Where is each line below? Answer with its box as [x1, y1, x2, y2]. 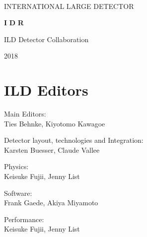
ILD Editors [4, 80, 88, 100]
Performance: [4, 214, 44, 224]
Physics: [4, 161, 29, 172]
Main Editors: [4, 109, 46, 119]
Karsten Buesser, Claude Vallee [4, 144, 100, 155]
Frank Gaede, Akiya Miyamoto [4, 197, 98, 208]
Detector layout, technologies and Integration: [4, 135, 144, 145]
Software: [4, 187, 32, 198]
